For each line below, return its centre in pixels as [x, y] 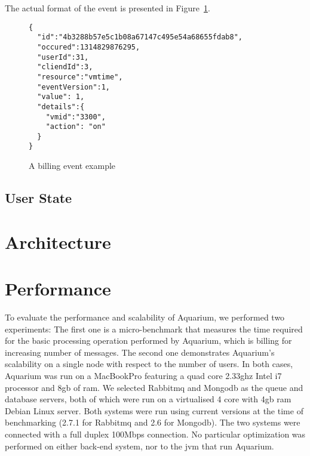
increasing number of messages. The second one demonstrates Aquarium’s [140, 352]
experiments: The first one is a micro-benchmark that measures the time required [154, 329]
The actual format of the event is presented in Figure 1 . [108, 8]
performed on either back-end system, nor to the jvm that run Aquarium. [139, 446]
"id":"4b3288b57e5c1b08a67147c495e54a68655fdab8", [140, 37]
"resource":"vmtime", [80, 77]
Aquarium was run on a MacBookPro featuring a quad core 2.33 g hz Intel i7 [143, 375]
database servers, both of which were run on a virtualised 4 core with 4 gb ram [148, 399]
